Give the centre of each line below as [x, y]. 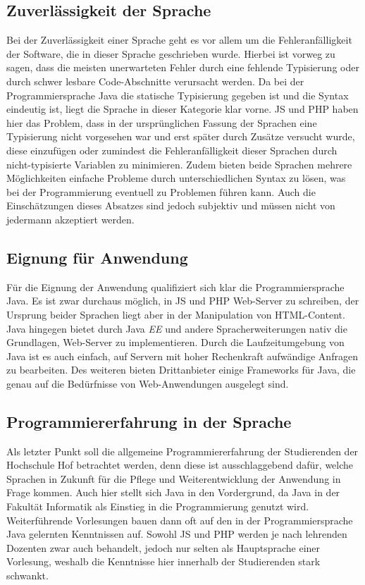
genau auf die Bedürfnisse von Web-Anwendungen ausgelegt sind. [148, 383]
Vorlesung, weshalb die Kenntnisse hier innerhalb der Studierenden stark [163, 561]
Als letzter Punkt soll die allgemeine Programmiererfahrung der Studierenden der [182, 451]
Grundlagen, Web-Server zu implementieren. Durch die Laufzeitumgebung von [175, 342]
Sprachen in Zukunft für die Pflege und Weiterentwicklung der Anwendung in [174, 478]
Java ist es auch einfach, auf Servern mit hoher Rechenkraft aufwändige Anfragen [182, 356]
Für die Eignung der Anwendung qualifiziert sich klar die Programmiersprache [175, 287]
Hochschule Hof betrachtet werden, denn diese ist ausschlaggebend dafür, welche [180, 465]
